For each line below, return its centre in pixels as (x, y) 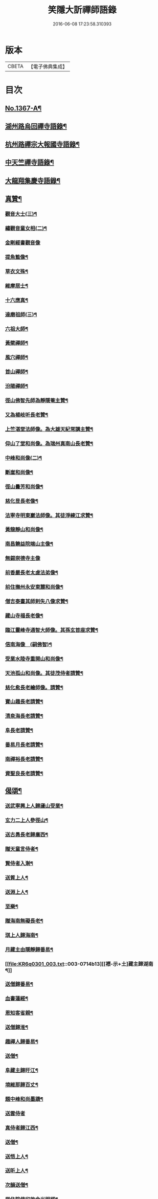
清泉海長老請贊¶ (24, 716)
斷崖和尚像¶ (19, 472)
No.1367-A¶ (23, 108)
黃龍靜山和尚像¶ (24, 530)
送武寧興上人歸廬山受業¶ (34, 806)
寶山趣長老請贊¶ (24, 701)
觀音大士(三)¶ (21, 214)
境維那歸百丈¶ (22, 1085)
